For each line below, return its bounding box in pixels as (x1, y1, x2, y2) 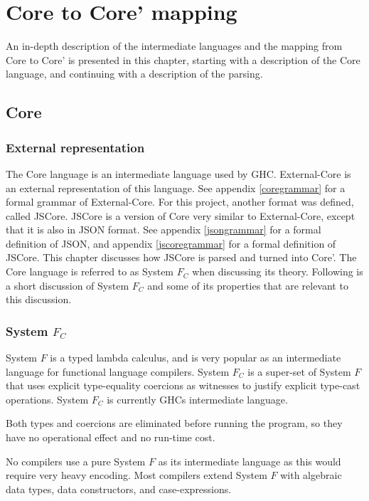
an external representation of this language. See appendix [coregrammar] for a (6, 180, 346, 195)
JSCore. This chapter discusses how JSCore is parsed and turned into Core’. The (6, 250, 357, 265)
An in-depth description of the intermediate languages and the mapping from (6, 38, 343, 53)
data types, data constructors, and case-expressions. (6, 481, 232, 496)
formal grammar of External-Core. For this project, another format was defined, (6, 194, 354, 209)
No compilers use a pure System (6, 453, 146, 468)
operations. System (6, 391, 89, 406)
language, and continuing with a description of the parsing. (6, 66, 263, 81)
